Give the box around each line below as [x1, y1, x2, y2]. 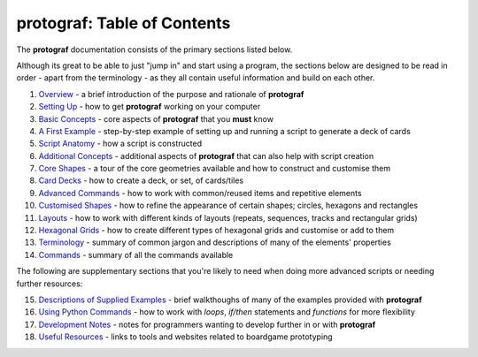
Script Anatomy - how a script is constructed [38, 138, 203, 149]
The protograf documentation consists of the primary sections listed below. [16, 44, 293, 55]
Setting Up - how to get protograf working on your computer [38, 102, 261, 112]
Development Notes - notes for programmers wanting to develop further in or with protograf [38, 319, 376, 330]
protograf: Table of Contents [16, 13, 231, 33]
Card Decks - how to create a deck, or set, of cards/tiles [38, 175, 243, 186]
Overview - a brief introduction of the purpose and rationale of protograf [38, 88, 305, 99]
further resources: [16, 278, 83, 289]
